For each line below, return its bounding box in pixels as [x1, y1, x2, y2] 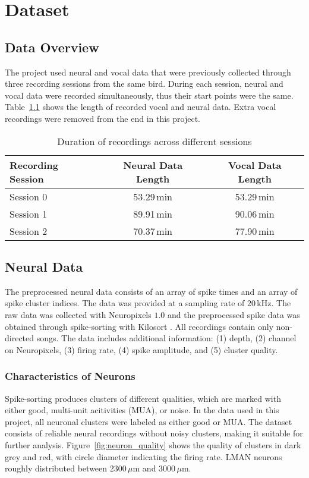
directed [5, 332, 34, 344]
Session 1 [10, 206, 48, 221]
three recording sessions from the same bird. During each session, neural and [5, 77, 283, 90]
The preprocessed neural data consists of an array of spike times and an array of [5, 285, 298, 297]
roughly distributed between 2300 [5, 462, 127, 474]
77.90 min [235, 224, 275, 238]
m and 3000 [133, 462, 176, 474]
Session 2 [10, 224, 48, 238]
